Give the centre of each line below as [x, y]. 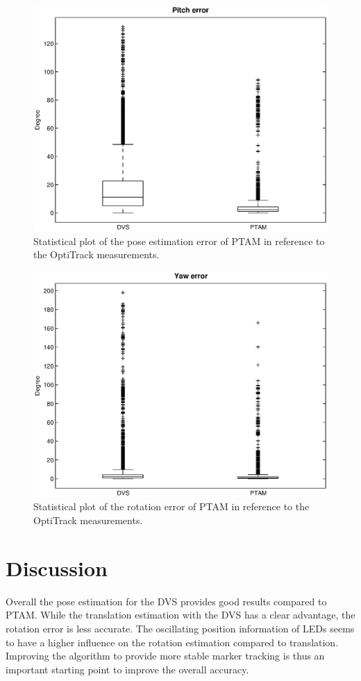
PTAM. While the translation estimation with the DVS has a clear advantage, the [180, 615]
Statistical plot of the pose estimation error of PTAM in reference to [179, 241]
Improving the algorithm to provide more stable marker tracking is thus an [165, 656]
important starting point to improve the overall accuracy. [127, 669]
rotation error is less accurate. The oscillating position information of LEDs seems [180, 628]
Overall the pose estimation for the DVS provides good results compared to [166, 601]
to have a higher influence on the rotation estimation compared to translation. [172, 642]
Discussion [57, 567]
